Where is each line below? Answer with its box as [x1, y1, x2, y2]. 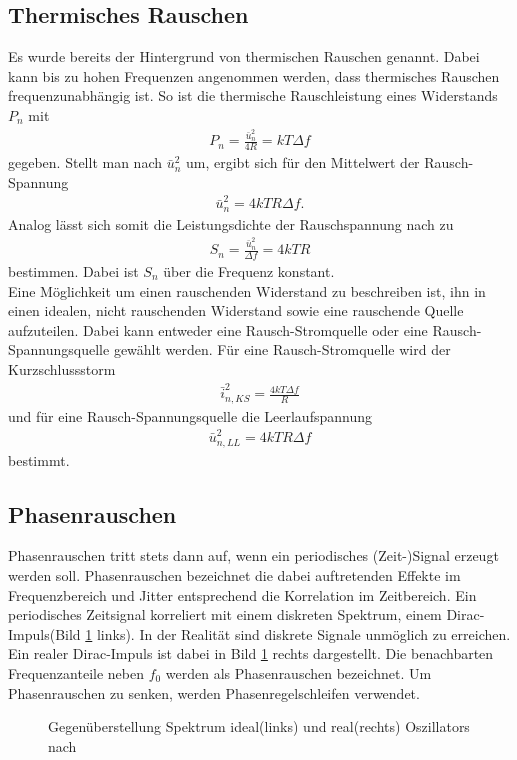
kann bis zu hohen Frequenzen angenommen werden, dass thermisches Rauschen [8, 65, 500, 86]
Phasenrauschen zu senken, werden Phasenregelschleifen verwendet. [8, 682, 420, 703]
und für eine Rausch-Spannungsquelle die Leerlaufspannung [8, 405, 372, 426]
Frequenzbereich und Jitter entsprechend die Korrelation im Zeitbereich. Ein [8, 584, 477, 605]
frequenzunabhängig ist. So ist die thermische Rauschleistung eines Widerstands [8, 85, 498, 106]
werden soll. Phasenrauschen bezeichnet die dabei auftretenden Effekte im [8, 564, 461, 585]
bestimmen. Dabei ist [8, 260, 139, 281]
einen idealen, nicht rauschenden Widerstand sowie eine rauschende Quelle [8, 300, 464, 321]
